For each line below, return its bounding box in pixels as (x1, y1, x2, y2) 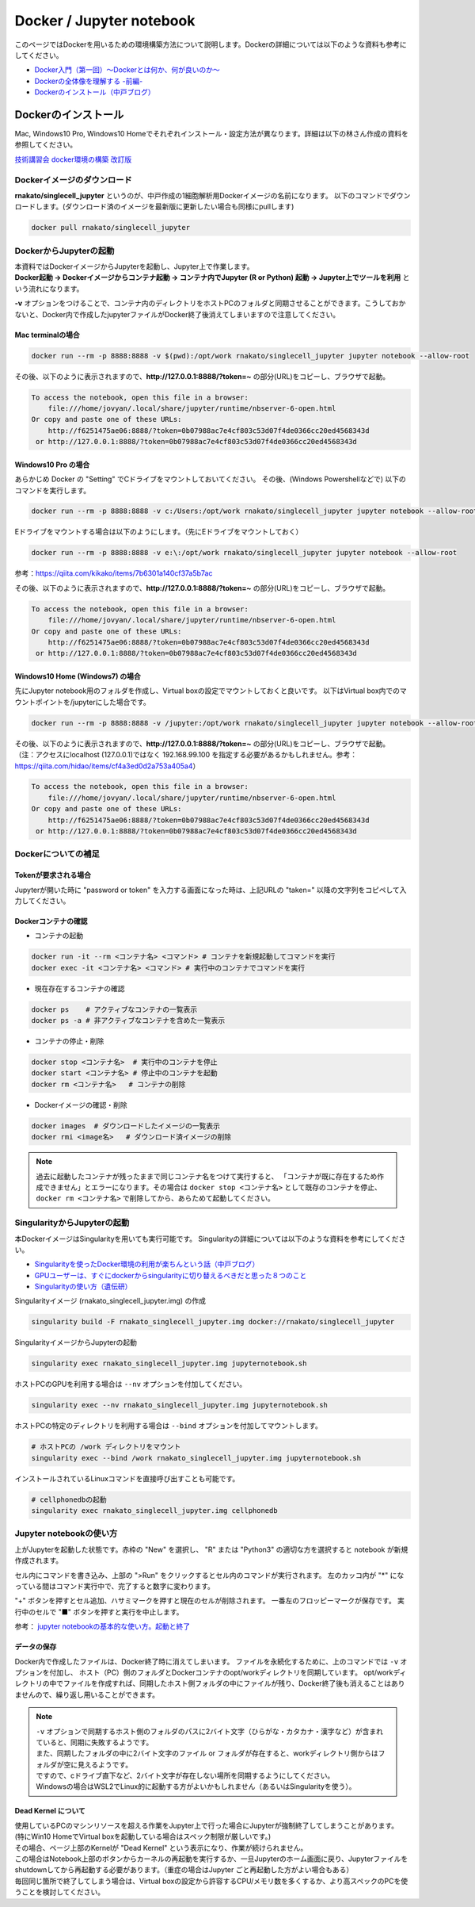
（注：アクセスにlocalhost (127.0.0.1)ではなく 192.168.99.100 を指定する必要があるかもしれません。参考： (14, 750, 358, 760)
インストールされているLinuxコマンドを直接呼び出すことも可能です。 (14, 1473, 240, 1483)
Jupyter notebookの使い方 (14, 1528, 118, 1539)
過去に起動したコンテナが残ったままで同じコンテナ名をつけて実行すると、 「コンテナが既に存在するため (36, 1171, 378, 1181)
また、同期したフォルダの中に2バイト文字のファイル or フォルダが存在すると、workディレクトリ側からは (36, 1748, 379, 1758)
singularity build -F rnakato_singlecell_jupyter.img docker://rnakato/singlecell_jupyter (31, 1317, 395, 1327)
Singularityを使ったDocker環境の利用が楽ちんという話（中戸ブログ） (34, 1259, 260, 1269)
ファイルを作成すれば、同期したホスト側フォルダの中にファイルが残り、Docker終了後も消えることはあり (63, 1679, 405, 1688)
